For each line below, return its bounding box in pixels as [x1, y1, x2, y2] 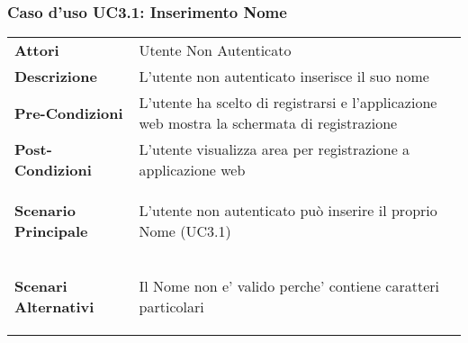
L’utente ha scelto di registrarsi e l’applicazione [139, 92, 437, 113]
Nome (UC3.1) [139, 221, 231, 242]
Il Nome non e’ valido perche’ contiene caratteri [139, 275, 439, 297]
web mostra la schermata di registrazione [139, 113, 398, 134]
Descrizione [14, 66, 97, 87]
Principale [14, 221, 88, 242]
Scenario [14, 200, 76, 221]
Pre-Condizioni [14, 102, 123, 123]
